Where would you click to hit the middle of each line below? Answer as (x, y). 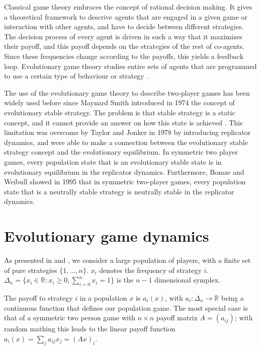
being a (232, 297)
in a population (103, 297)
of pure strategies (31, 270)
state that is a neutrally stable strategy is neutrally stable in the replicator (119, 191)
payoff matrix (177, 318)
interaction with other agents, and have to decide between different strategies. (124, 26)
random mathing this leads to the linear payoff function (90, 329)
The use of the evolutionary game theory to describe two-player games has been (127, 92)
